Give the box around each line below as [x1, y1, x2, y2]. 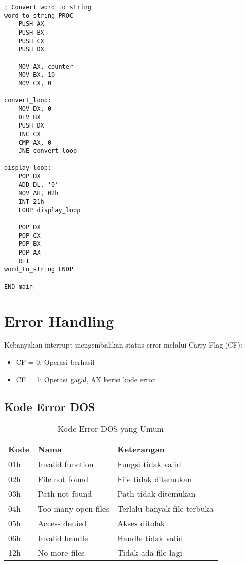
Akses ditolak [117, 517, 165, 529]
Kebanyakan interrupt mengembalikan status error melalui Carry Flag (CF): [4, 339, 242, 350]
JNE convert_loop [18, 147, 77, 155]
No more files [38, 547, 85, 559]
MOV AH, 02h [18, 190, 59, 197]
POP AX [18, 249, 41, 257]
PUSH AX [18, 20, 44, 28]
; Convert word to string [4, 4, 91, 11]
